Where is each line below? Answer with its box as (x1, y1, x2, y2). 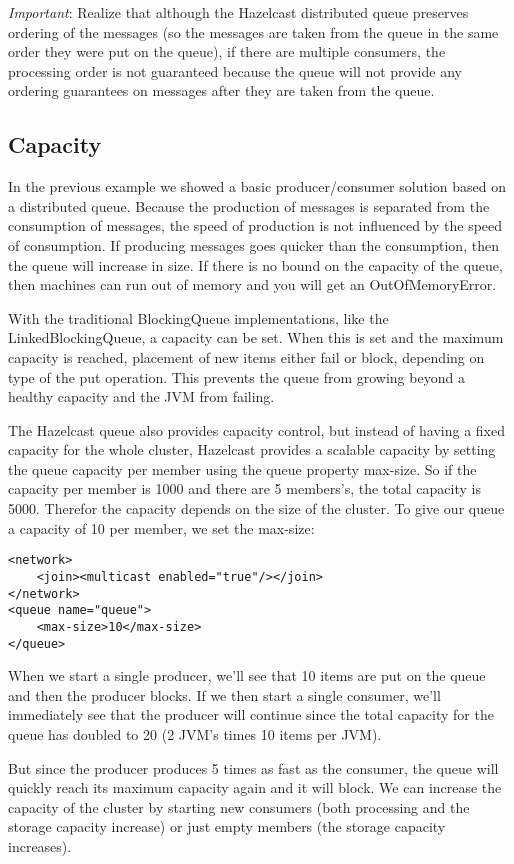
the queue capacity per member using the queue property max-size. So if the (8, 458, 477, 479)
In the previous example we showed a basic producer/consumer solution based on (8, 176, 506, 197)
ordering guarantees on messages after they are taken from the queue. (8, 80, 435, 101)
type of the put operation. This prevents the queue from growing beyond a (8, 366, 465, 387)
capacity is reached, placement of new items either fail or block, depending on (8, 346, 485, 367)
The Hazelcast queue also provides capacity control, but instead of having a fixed (8, 419, 505, 440)
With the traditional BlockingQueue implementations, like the (8, 307, 389, 328)
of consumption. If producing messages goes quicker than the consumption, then (8, 234, 499, 255)
